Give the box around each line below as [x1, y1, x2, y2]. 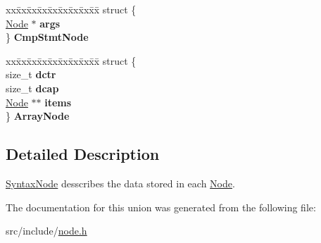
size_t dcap [6, 80, 59, 95]
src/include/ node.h [6, 223, 87, 238]
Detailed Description [6, 143, 160, 165]
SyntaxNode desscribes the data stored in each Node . [6, 175, 235, 190]
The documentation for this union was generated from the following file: [6, 199, 316, 214]
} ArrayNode [6, 108, 70, 123]
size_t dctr [6, 67, 56, 82]
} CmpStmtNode [6, 30, 89, 44]
